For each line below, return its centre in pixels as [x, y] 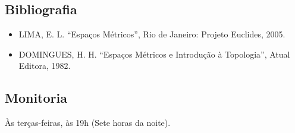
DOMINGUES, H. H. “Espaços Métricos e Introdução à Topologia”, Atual [154, 54]
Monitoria [36, 98]
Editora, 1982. [45, 66]
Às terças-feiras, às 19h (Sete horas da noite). [88, 123]
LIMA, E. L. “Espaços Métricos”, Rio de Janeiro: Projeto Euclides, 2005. [152, 34]
